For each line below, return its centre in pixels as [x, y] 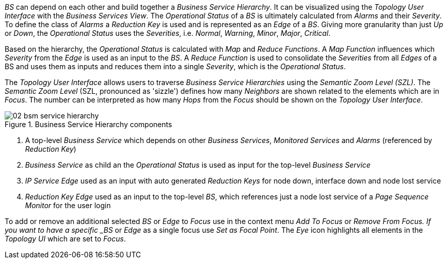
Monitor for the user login [68, 205]
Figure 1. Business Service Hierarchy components [88, 124]
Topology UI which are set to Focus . [65, 239]
